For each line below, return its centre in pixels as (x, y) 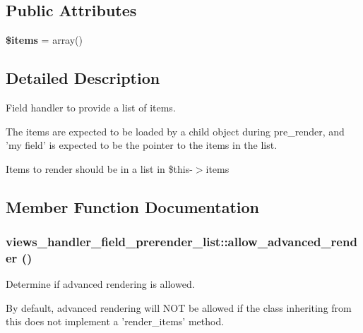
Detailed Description (83, 78)
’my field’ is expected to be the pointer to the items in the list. (142, 145)
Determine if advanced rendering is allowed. (100, 284)
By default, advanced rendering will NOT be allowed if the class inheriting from (179, 307)
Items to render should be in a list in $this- (99, 168)
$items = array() (44, 40)
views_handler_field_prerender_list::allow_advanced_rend (181, 242)
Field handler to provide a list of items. (91, 107)
